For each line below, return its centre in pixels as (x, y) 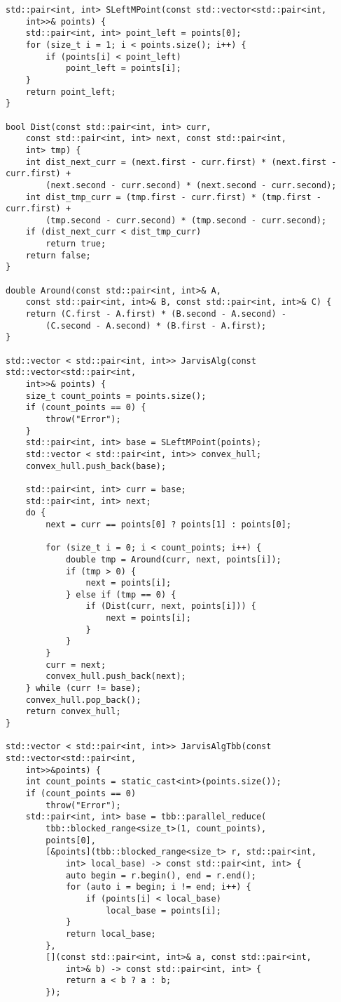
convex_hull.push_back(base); (96, 466)
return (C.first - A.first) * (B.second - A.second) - (156, 314)
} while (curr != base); (83, 688)
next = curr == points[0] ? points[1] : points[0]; (169, 524)
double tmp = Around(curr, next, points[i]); (173, 559)
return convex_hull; (73, 712)
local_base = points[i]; (163, 910)
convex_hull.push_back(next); (116, 677)
